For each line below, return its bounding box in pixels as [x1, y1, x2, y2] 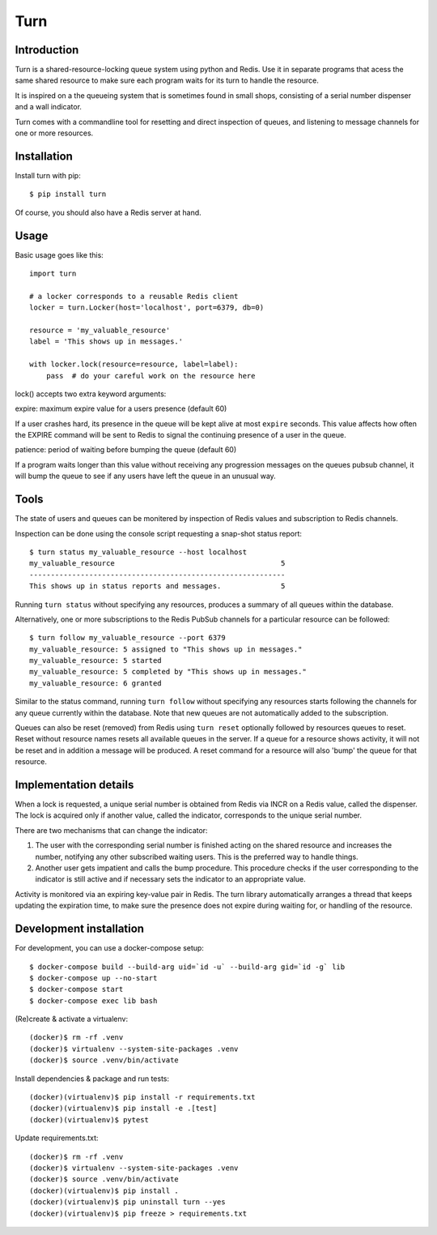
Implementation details [15, 778, 134, 792]
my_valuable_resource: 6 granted [29, 678, 162, 688]
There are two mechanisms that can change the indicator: [15, 825, 208, 835]
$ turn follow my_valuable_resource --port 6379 [29, 633, 226, 643]
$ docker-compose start [29, 985, 124, 994]
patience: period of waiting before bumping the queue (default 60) [15, 445, 237, 455]
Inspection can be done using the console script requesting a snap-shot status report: [15, 528, 303, 538]
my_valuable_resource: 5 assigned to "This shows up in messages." [29, 644, 303, 654]
